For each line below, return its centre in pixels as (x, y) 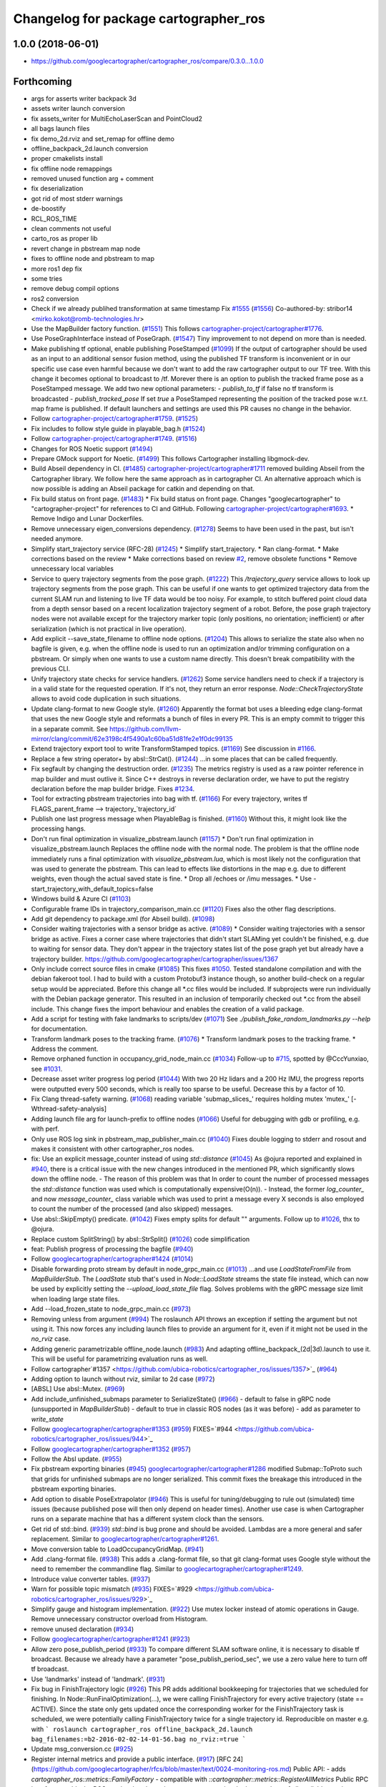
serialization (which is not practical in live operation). (109, 628)
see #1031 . (47, 1069)
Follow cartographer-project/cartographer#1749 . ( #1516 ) (114, 439)
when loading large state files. (75, 1299)
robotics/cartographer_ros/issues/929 (87, 1599)
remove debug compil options (75, 289)
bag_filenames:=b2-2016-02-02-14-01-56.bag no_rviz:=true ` (139, 1739)
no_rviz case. (51, 1339)
